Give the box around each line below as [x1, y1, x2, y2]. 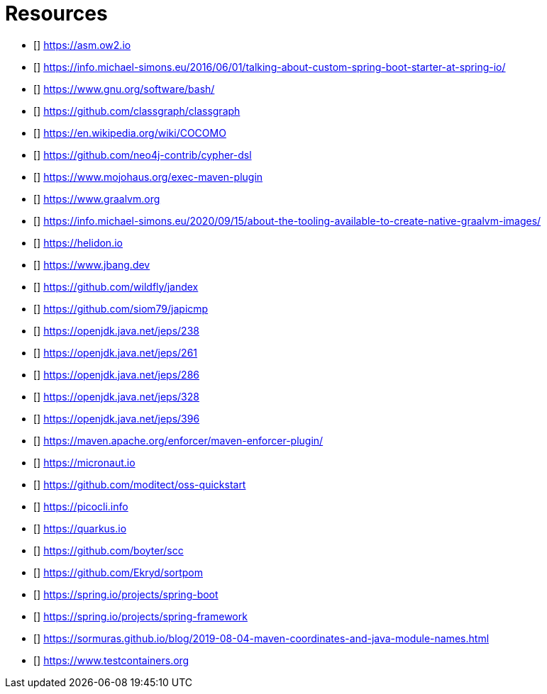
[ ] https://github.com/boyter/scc [33, 544, 184, 556]
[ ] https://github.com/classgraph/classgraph [33, 104, 241, 117]
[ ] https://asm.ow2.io [33, 38, 131, 51]
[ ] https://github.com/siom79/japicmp [33, 302, 209, 315]
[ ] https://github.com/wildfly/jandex [33, 280, 199, 293]
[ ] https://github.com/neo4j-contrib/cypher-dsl [33, 148, 252, 161]
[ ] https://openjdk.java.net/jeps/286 [33, 368, 199, 381]
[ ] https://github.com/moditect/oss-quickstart [33, 478, 246, 491]
